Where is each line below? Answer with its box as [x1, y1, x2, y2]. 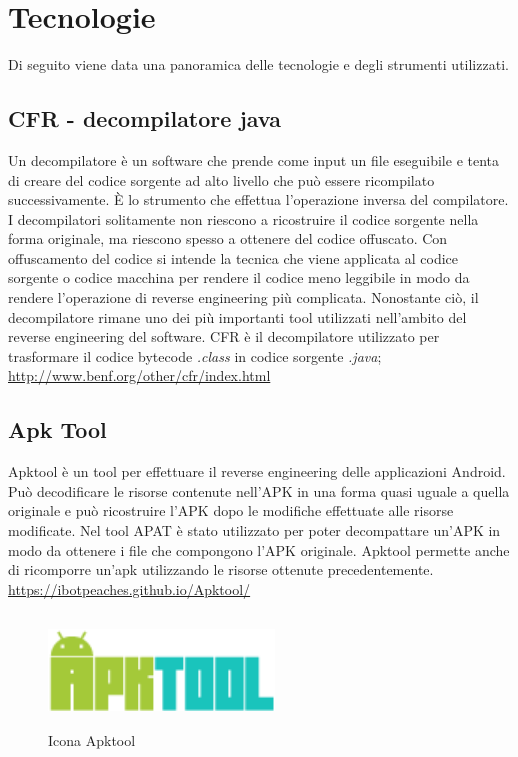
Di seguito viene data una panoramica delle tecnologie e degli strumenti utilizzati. [8, 54, 509, 75]
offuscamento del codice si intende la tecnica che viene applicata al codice [8, 247, 459, 268]
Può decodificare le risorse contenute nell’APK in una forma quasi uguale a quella [8, 480, 510, 501]
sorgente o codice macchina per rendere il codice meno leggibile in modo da [8, 267, 470, 288]
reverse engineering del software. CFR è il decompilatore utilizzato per [8, 326, 440, 347]
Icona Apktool [48, 730, 136, 751]
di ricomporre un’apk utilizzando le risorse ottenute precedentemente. [8, 559, 434, 580]
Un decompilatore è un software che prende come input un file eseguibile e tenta [8, 149, 500, 170]
